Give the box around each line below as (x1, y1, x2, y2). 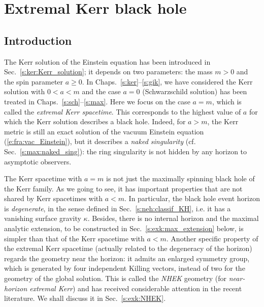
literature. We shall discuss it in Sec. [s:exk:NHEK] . (4, 293, 166, 303)
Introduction (4, 32, 72, 48)
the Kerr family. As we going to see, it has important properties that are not (4, 183, 243, 193)
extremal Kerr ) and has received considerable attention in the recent (29, 283, 242, 293)
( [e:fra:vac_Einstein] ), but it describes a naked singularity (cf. (4, 136, 196, 147)
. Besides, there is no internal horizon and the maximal (87, 213, 259, 224)
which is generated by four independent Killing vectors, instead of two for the (4, 263, 245, 273)
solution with (4, 86, 45, 97)
